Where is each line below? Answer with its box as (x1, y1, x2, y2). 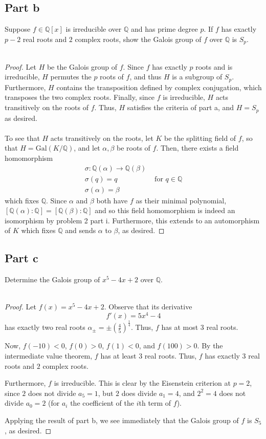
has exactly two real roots (5, 322, 85, 332)
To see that (5, 132, 40, 143)
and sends (65, 225, 96, 236)
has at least (100, 350, 137, 361)
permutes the (50, 71, 92, 82)
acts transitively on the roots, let (50, 132, 153, 143)
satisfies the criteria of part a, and (127, 102, 234, 113)
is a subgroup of (172, 71, 223, 82)
